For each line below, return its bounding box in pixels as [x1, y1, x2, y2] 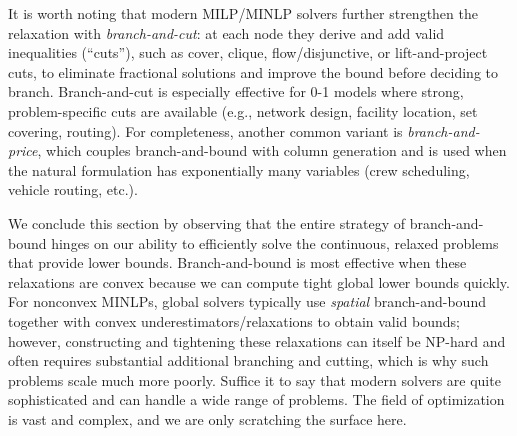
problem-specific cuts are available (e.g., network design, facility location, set [8, 100, 478, 121]
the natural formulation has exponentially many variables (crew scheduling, [8, 159, 470, 180]
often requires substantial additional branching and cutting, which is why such [8, 350, 489, 371]
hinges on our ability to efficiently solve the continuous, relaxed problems [51, 232, 499, 253]
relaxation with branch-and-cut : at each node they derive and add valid [8, 22, 445, 43]
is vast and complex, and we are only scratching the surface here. [8, 408, 407, 429]
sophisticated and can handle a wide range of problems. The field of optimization [8, 389, 505, 410]
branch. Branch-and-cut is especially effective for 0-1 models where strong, [8, 81, 464, 102]
